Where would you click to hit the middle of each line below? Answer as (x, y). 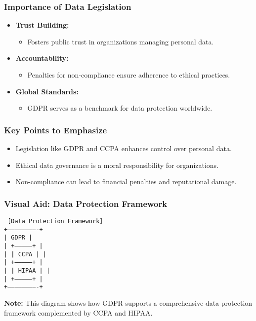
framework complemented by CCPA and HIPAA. (78, 312)
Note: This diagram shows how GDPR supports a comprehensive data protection (128, 302)
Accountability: (42, 58)
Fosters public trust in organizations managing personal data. (121, 41)
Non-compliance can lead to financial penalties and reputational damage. (126, 181)
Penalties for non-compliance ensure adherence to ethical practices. (129, 75)
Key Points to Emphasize (56, 130)
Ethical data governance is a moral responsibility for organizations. (117, 165)
